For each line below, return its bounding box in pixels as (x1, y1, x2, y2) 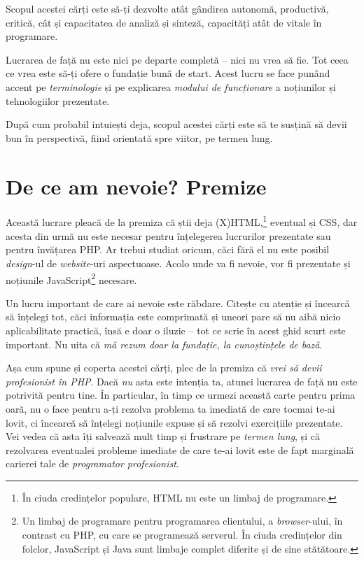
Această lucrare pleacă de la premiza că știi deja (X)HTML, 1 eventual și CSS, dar (6, 213, 358, 229)
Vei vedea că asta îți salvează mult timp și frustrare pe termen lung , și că (6, 429, 320, 443)
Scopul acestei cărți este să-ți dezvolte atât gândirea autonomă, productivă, (6, 1, 329, 15)
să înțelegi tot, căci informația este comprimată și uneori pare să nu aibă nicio (6, 309, 341, 324)
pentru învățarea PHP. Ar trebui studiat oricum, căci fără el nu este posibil (6, 242, 330, 257)
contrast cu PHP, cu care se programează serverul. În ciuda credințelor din (22, 527, 342, 542)
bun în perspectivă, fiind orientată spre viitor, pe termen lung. (6, 130, 273, 145)
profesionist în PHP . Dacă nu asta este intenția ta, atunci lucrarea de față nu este (6, 374, 358, 388)
